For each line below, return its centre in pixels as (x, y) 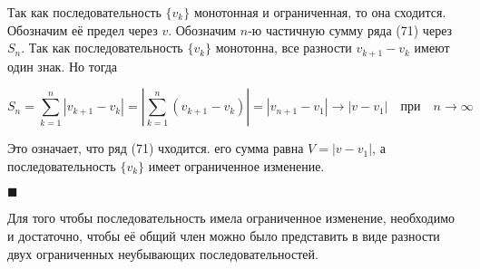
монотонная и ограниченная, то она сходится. (320, 12)
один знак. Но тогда (63, 66)
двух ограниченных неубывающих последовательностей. (163, 253)
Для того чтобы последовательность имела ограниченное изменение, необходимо (231, 218)
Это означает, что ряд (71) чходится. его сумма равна (156, 148)
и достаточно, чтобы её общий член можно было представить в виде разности (224, 236)
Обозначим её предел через (83, 29)
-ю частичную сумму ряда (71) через (350, 29)
